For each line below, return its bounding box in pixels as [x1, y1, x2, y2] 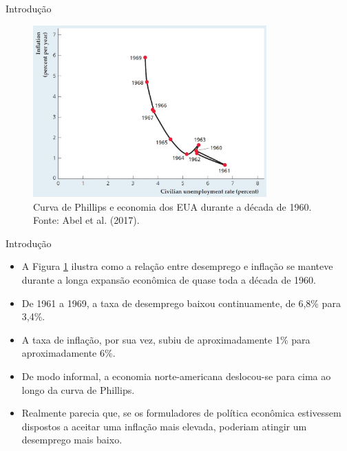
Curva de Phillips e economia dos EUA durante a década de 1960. [33, 199, 312, 213]
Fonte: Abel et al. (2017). [33, 213, 140, 227]
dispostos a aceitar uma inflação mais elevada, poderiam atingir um [21, 419, 307, 433]
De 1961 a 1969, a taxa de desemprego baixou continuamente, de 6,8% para [21, 295, 341, 310]
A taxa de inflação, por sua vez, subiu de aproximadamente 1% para [21, 332, 311, 346]
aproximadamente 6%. [21, 346, 116, 360]
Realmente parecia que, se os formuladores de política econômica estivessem [21, 406, 341, 420]
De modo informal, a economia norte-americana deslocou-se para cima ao [21, 368, 331, 383]
